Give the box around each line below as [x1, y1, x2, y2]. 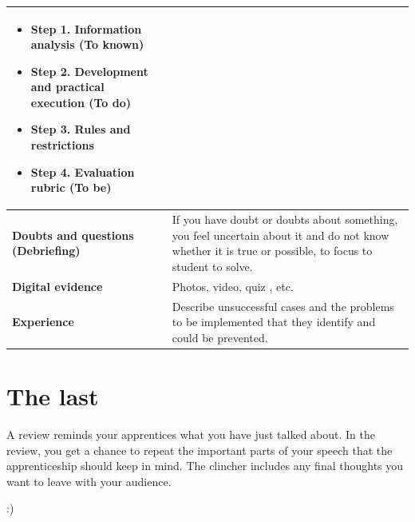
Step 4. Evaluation [30, 163, 135, 180]
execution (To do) [30, 94, 132, 110]
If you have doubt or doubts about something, [172, 211, 398, 228]
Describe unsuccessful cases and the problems [172, 297, 394, 314]
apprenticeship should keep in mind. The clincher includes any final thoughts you [6, 457, 404, 474]
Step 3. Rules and [30, 121, 131, 137]
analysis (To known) [30, 36, 144, 53]
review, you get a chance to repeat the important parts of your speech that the [6, 441, 393, 458]
